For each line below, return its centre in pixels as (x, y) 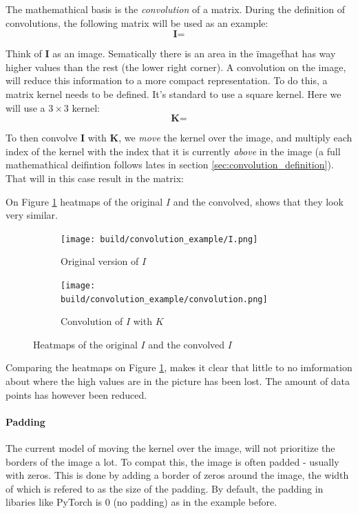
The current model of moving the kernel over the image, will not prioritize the (170, 448)
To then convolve (42, 138)
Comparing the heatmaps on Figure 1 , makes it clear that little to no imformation (179, 367)
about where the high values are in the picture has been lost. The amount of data (178, 381)
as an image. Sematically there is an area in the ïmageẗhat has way (194, 53)
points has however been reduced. (76, 394)
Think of (24, 53)
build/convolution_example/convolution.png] (164, 299)
